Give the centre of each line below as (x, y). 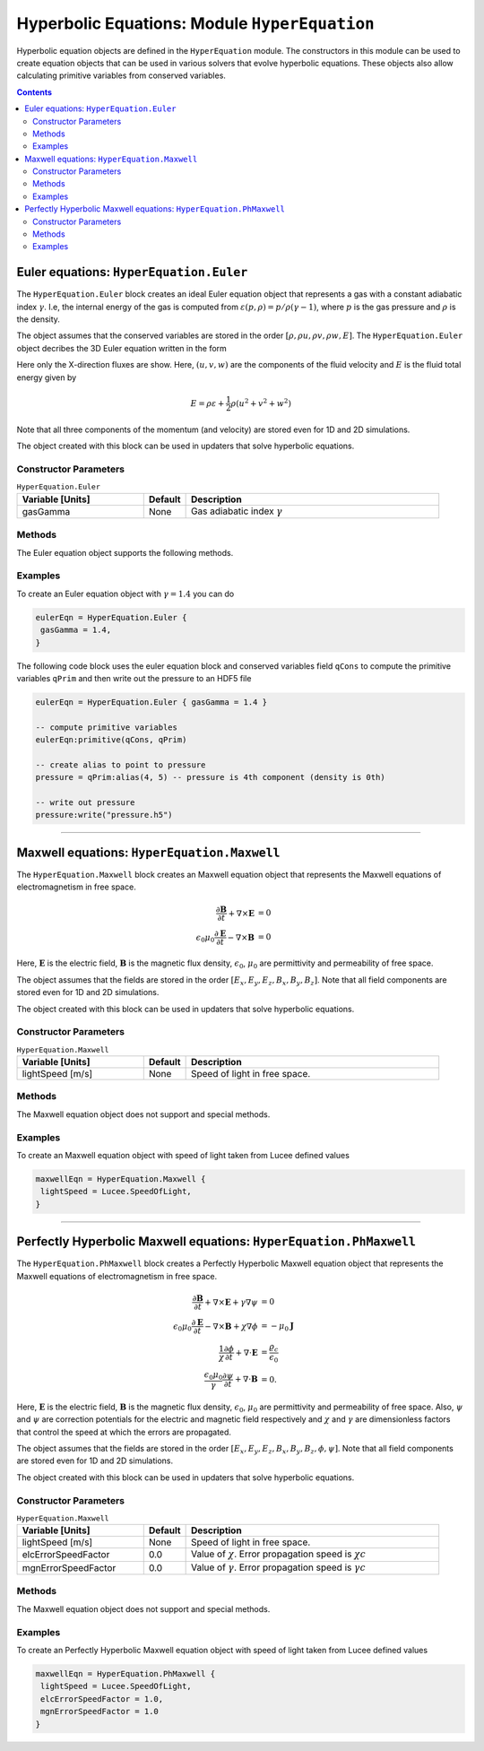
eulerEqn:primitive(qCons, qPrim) (111, 740)
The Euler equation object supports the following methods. (125, 552)
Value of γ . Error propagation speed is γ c (278, 1567)
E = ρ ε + (207, 403)
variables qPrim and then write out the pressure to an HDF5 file (134, 678)
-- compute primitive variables (107, 727)
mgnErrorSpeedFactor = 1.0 (99, 1712)
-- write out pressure (85, 803)
